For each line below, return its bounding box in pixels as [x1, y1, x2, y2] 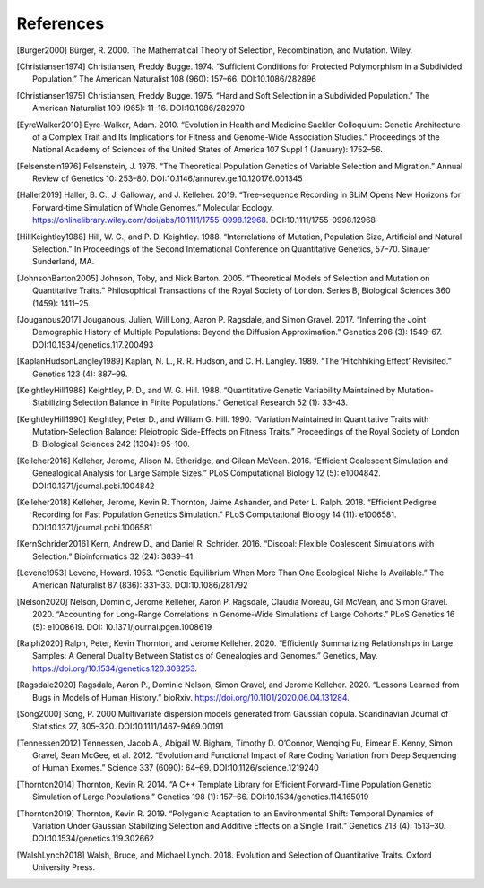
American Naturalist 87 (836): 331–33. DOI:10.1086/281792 [32, 580, 248, 591]
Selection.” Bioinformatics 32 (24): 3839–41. [32, 551, 196, 562]
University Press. [32, 862, 96, 873]
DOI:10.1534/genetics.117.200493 [32, 339, 154, 349]
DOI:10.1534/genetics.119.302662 [32, 833, 154, 844]
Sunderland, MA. [32, 256, 95, 267]
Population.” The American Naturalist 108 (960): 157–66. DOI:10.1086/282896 [32, 73, 317, 84]
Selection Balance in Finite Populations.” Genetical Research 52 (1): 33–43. [73, 397, 349, 408]
